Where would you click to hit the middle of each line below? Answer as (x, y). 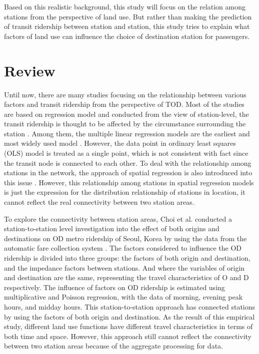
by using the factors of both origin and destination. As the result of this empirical (129, 316)
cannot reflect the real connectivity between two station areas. (99, 202)
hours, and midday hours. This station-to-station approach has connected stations (130, 306)
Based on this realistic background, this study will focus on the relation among (125, 6)
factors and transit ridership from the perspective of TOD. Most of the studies (124, 104)
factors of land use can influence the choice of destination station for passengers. (127, 36)
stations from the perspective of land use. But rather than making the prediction (128, 16)
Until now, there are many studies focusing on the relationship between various (125, 94)
